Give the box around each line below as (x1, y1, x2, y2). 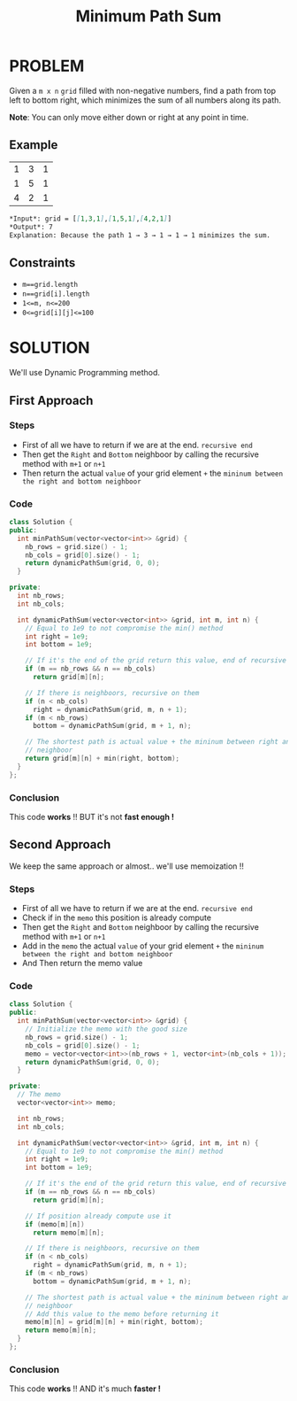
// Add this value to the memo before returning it (25, 1309, 219, 1319)
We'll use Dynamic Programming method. (9, 368, 161, 378)
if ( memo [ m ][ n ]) (25, 1219, 86, 1228)
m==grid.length (21, 281, 79, 290)
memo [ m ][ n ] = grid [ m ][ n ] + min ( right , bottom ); (25, 1318, 204, 1327)
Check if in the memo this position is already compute (21, 912, 212, 923)
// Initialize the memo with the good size (25, 1025, 188, 1033)
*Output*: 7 (9, 222, 53, 231)
